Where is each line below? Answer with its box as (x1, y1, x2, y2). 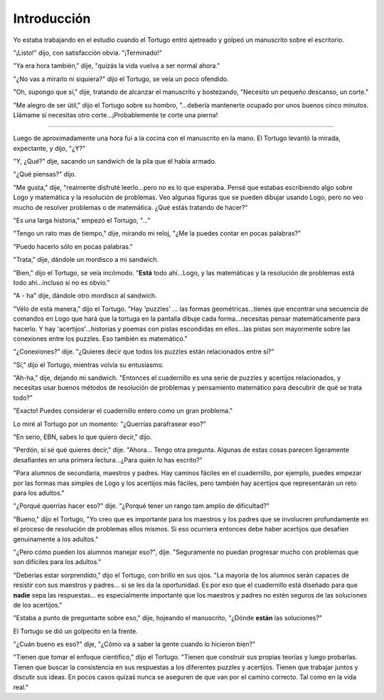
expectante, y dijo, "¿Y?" (13, 144, 85, 152)
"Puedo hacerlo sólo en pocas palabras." (13, 242, 133, 250)
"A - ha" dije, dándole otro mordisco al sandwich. (13, 292, 157, 300)
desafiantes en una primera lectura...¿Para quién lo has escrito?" (13, 455, 203, 464)
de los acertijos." (13, 600, 63, 609)
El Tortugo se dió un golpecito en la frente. (13, 627, 138, 635)
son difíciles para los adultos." (13, 558, 102, 566)
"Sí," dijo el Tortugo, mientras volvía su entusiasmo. (13, 360, 164, 369)
